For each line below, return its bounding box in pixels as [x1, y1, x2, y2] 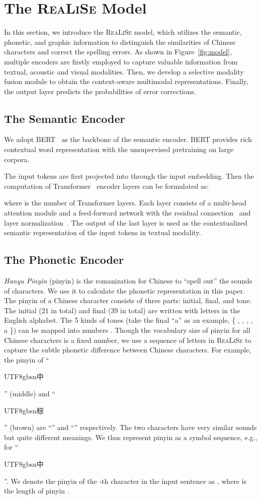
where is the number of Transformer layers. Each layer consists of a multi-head [4, 197, 246, 208]
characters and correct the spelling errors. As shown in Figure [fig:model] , [4, 46, 232, 57]
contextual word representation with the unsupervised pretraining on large [4, 144, 234, 155]
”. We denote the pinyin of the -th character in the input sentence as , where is [4, 475, 247, 486]
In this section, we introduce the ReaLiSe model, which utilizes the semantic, [4, 27, 242, 37]
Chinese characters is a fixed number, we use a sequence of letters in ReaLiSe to [4, 334, 251, 345]
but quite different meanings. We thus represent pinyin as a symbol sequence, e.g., [4, 432, 257, 442]
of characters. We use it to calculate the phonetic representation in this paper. [4, 285, 245, 296]
